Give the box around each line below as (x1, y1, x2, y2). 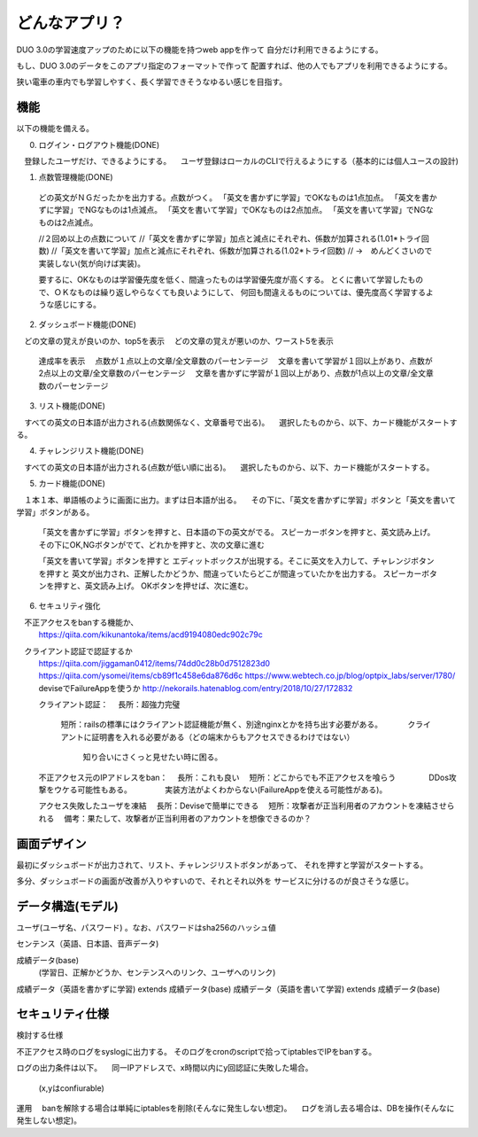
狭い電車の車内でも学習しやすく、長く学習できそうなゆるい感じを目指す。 (16, 76, 288, 88)
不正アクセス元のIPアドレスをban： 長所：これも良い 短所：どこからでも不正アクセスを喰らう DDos (38, 772, 450, 783)
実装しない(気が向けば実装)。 (38, 258, 146, 269)
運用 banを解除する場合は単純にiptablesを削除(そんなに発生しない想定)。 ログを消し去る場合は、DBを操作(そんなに (16, 1103, 455, 1114)
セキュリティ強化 (38, 601, 101, 611)
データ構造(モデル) (16, 899, 119, 914)
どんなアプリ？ (16, 13, 126, 33)
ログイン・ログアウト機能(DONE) (38, 139, 159, 150)
